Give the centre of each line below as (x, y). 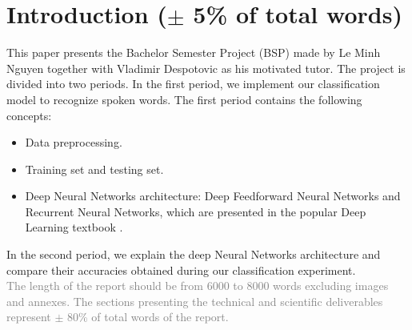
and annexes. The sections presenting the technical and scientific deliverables (195, 301)
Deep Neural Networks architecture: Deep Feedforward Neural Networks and (213, 196)
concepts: (29, 115)
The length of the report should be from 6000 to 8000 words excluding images (198, 286)
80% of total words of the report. (148, 317)
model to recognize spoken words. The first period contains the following (184, 99)
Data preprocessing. (74, 142)
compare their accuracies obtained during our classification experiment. (181, 270)
